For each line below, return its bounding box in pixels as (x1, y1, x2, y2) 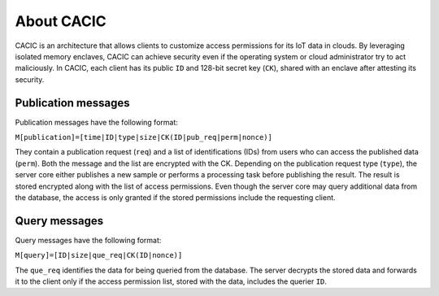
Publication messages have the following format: (15, 117, 178, 127)
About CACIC (15, 12, 107, 30)
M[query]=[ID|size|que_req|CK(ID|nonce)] (15, 250, 183, 260)
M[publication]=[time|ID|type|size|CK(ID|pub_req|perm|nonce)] (15, 133, 272, 142)
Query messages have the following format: (15, 235, 162, 245)
